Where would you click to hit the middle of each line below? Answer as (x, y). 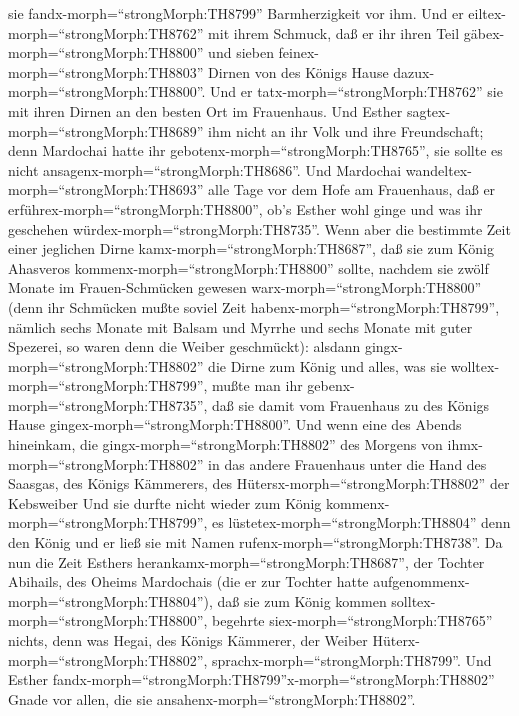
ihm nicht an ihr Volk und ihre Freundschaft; (346, 130)
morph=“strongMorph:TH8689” (106, 130)
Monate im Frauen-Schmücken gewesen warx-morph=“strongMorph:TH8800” (245, 287)
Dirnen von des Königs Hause (298, 71)
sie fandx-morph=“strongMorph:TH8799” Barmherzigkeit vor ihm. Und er (236, 13)
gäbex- (484, 32)
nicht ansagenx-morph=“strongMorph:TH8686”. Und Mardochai (205, 169)
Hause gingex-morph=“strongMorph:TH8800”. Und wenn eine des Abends (235, 424)
